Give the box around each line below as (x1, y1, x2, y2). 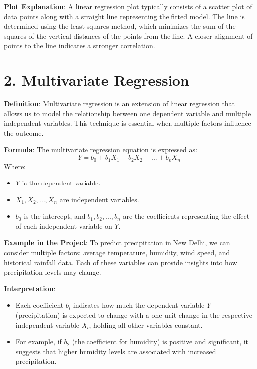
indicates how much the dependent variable (73, 300, 205, 310)
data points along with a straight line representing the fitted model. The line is (4, 11, 245, 21)
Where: (4, 161, 26, 171)
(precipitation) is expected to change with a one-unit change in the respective (15, 310, 252, 320)
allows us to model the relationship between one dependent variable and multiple (4, 108, 251, 118)
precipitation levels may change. (4, 267, 101, 277)
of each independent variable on (15, 220, 112, 231)
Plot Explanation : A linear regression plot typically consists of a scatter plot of (4, 1, 252, 11)
